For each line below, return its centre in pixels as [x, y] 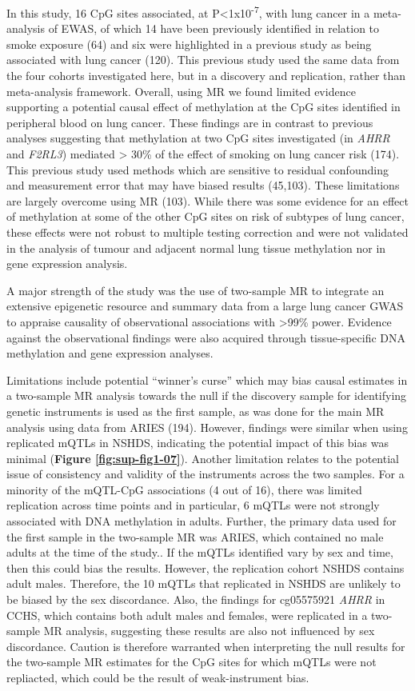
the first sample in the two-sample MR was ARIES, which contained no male [195, 536]
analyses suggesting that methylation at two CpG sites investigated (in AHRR [198, 138]
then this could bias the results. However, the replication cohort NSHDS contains [206, 567]
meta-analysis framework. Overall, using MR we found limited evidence [181, 91]
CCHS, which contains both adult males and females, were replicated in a [187, 615]
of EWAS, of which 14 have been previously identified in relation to [214, 28]
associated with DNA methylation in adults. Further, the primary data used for [202, 521]
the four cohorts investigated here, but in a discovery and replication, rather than [206, 76]
